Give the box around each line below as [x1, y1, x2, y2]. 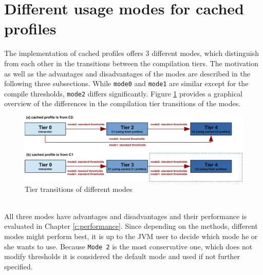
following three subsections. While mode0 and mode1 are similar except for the [4, 78, 249, 89]
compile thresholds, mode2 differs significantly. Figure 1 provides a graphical [4, 88, 243, 99]
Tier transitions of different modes [25, 183, 133, 194]
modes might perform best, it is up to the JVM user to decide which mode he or [4, 230, 258, 241]
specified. [4, 261, 33, 271]
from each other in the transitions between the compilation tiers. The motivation [4, 57, 259, 68]
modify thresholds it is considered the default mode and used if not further [4, 251, 240, 262]
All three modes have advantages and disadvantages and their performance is [4, 210, 247, 221]
